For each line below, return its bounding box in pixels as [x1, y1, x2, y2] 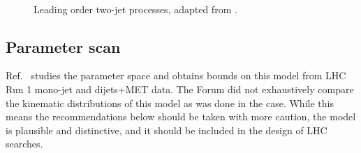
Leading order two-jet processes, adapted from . [34, 1, 237, 16]
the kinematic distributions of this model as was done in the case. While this [6, 95, 334, 110]
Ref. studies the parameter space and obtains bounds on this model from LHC [6, 68, 346, 83]
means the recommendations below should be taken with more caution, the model [6, 109, 356, 124]
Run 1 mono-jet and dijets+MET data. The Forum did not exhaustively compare [6, 81, 354, 96]
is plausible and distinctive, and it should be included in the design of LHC [6, 122, 327, 137]
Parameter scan [6, 35, 121, 57]
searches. [6, 136, 43, 151]
